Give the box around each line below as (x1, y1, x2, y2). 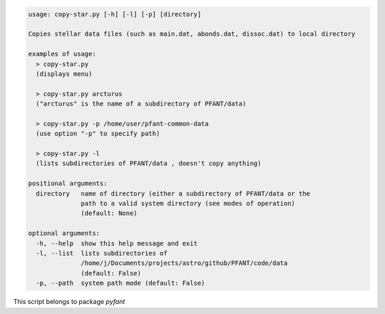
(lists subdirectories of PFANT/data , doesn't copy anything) (36, 159, 262, 167)
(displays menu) (36, 70, 93, 78)
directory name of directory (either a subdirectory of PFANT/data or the (36, 189, 310, 197)
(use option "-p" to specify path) (36, 130, 160, 138)
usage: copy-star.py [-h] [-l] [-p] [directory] (28, 10, 202, 18)
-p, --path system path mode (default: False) (36, 279, 205, 288)
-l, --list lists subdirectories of (36, 249, 168, 257)
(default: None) (81, 209, 138, 217)
